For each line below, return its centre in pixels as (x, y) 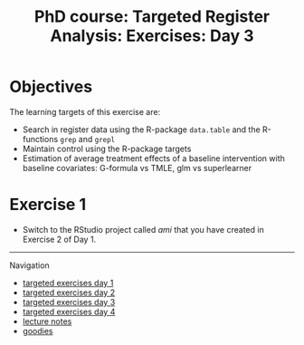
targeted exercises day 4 (69, 311)
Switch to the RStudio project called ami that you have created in (143, 229)
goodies (38, 331)
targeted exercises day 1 (68, 283)
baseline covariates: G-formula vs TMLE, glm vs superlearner (137, 168)
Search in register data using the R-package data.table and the (141, 129)
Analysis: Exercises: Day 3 (152, 36)
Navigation (29, 265)
